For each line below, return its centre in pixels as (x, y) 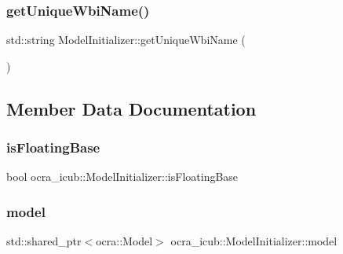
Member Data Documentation (131, 108)
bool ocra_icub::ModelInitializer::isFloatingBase (122, 177)
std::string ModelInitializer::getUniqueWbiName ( (126, 40)
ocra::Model (124, 241)
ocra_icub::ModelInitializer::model (254, 241)
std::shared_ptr (44, 241)
